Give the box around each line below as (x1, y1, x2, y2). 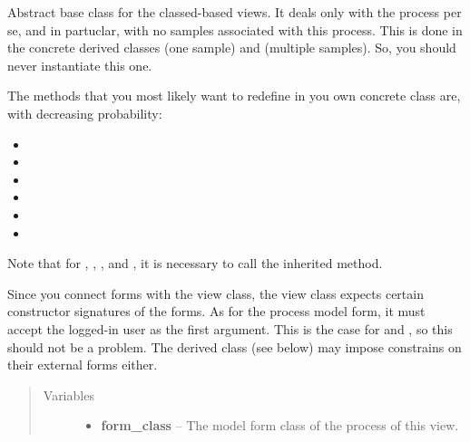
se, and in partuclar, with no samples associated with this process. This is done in (7, 20, 463, 39)
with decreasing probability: (7, 103, 162, 122)
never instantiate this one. (7, 55, 152, 74)
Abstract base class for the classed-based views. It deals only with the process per (7, 3, 462, 21)
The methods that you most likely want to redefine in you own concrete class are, (7, 86, 461, 105)
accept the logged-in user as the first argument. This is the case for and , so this (7, 319, 453, 338)
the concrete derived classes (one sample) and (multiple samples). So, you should (7, 38, 456, 57)
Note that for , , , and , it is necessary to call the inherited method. (7, 254, 383, 273)
